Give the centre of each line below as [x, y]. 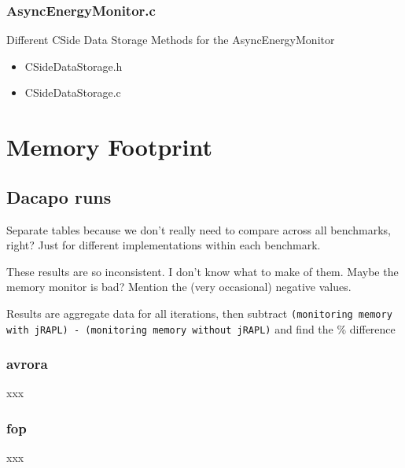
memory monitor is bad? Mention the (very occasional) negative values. [179, 287]
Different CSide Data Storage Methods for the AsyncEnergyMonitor [171, 40]
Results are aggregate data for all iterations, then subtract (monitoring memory [199, 313]
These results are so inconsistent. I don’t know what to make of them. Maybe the [202, 271]
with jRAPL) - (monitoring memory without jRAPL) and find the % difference [201, 328]
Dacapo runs [59, 196]
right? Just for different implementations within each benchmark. [164, 245]
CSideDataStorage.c [73, 92]
